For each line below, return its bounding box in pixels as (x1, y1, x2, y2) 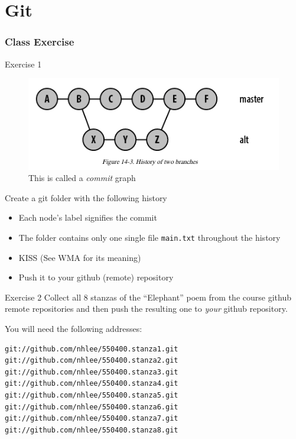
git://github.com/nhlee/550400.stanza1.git (5, 344, 178, 353)
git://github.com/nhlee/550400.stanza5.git (5, 390, 178, 399)
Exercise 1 (5, 57, 42, 70)
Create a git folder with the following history (5, 191, 167, 204)
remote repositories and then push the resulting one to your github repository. (5, 302, 288, 315)
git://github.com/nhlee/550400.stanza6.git (5, 402, 178, 411)
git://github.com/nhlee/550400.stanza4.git (5, 379, 178, 388)
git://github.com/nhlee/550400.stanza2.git (5, 356, 178, 365)
